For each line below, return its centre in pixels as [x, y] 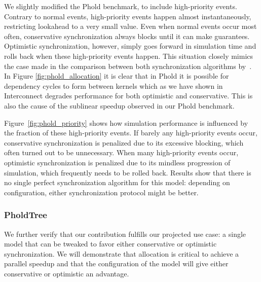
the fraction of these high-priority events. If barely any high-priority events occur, [131, 133]
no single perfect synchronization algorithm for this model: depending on [117, 182]
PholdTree [26, 215]
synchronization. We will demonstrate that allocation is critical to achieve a [122, 253]
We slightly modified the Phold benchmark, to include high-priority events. [121, 6]
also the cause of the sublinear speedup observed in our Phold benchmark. [119, 105]
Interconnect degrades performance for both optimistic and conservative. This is [128, 96]
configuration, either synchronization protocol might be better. [101, 192]
